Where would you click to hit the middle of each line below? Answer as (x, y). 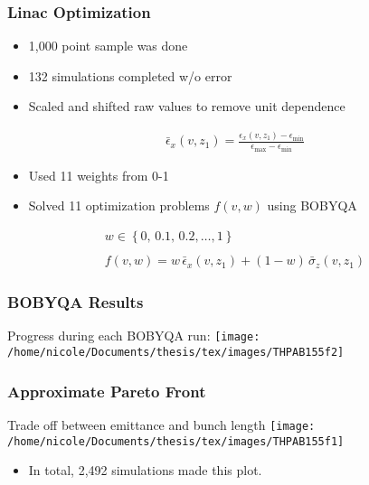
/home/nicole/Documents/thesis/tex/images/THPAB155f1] (176, 441)
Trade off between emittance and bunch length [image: (161, 424)
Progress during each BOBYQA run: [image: (134, 336)
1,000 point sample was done (108, 46)
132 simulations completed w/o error (130, 75)
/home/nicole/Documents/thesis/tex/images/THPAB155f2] (176, 352)
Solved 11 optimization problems (119, 205)
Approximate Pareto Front (107, 391)
